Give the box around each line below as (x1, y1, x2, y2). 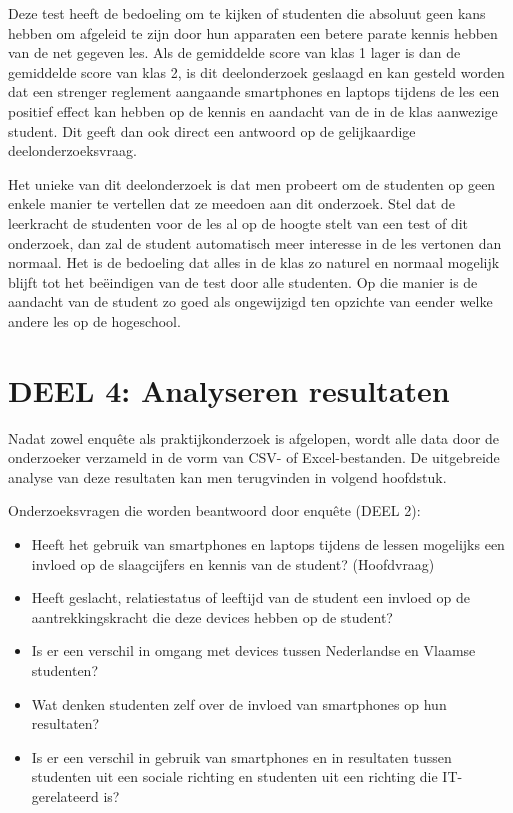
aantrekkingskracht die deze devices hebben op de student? (31, 606, 393, 627)
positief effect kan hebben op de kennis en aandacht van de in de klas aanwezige (8, 100, 498, 121)
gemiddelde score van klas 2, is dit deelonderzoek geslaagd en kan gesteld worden (8, 61, 505, 82)
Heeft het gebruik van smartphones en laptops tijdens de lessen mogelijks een (31, 534, 505, 554)
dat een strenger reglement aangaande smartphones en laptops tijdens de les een (8, 81, 500, 102)
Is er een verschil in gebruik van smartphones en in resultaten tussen (31, 746, 452, 767)
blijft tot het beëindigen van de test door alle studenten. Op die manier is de (8, 271, 478, 292)
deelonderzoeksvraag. (8, 140, 137, 161)
